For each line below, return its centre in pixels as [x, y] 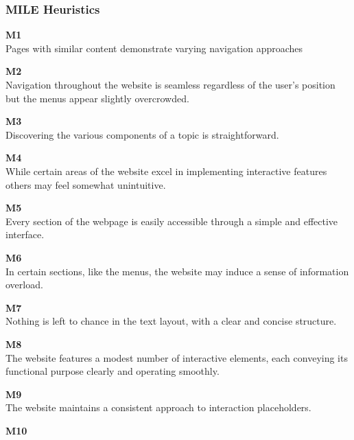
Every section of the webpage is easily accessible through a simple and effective [172, 221]
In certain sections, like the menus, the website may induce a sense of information [177, 271]
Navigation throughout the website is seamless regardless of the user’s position [170, 84]
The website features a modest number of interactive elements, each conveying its [177, 357]
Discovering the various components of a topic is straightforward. [142, 134]
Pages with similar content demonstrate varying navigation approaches [154, 48]
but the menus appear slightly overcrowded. [97, 98]
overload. [24, 285]
